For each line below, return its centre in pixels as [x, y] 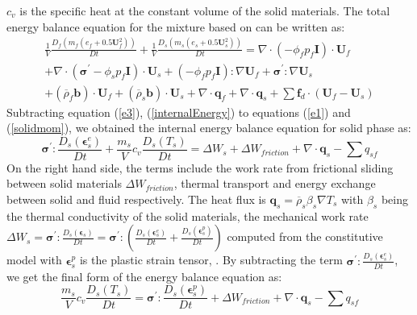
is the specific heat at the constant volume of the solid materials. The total [205, 10]
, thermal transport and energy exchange [275, 183]
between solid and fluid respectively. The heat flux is [136, 199]
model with [34, 260]
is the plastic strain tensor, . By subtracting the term [211, 260]
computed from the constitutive [305, 236]
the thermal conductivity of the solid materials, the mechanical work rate [188, 216]
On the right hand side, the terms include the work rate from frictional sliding [200, 167]
